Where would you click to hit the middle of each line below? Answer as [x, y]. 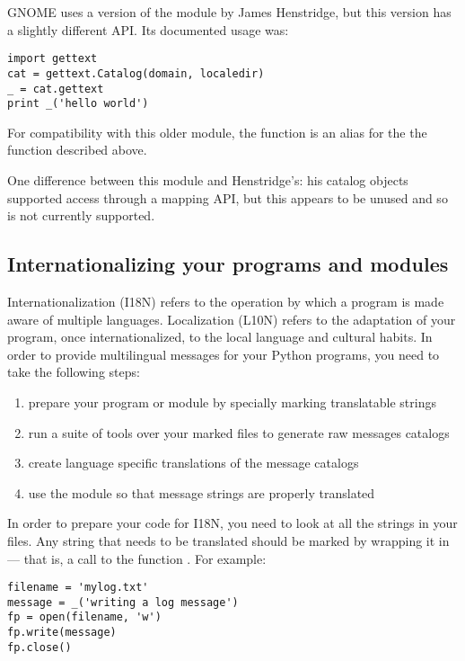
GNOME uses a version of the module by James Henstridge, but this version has [229, 12]
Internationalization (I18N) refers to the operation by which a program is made [226, 301]
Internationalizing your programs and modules [228, 264]
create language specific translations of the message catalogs [193, 463]
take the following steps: [74, 372]
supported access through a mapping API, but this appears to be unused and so [228, 197]
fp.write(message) [62, 633]
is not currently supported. [81, 215]
